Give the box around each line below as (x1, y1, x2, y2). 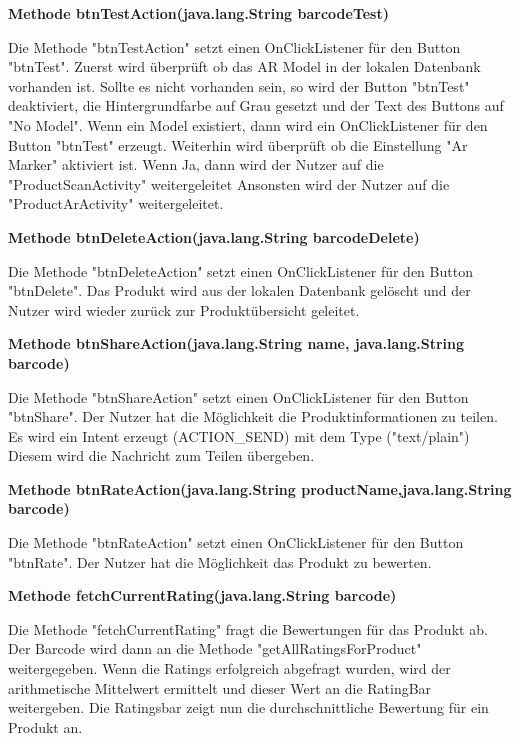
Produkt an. (8, 716, 83, 737)
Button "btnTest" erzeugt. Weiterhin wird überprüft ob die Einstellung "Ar (8, 134, 468, 155)
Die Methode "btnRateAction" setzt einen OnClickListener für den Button (8, 532, 464, 553)
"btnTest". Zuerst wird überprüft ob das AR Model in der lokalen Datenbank (8, 56, 481, 77)
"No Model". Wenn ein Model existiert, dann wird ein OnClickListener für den (8, 114, 488, 135)
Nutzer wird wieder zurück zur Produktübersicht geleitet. (8, 299, 360, 320)
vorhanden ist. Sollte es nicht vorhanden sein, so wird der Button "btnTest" (8, 75, 470, 96)
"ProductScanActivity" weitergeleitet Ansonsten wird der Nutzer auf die (8, 173, 450, 194)
